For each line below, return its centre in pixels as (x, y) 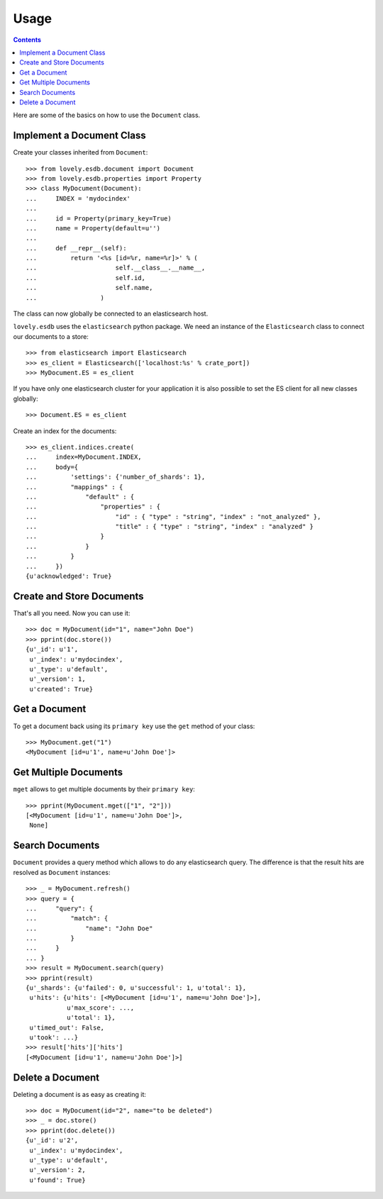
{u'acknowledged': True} (69, 576)
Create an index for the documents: (65, 431)
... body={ (52, 467)
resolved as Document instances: (62, 872)
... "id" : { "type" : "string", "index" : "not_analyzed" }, (173, 517)
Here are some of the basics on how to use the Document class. (107, 115)
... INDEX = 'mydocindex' (78, 198)
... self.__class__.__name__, (116, 268)
